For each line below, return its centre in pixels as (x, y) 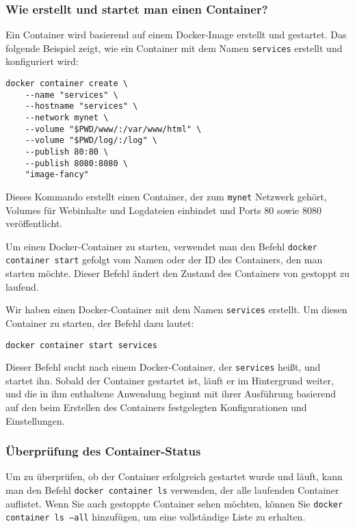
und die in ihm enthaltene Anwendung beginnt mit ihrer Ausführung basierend (171, 394)
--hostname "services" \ (81, 106)
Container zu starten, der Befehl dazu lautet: (100, 322)
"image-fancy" (57, 175)
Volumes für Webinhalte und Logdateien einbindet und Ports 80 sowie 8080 (163, 210)
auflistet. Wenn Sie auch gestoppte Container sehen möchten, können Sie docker (174, 503)
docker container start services (81, 345)
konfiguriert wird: (42, 61)
